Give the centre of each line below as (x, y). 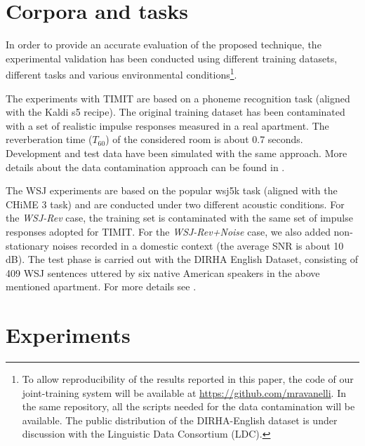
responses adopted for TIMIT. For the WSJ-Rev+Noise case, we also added (168, 231)
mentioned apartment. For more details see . (101, 286)
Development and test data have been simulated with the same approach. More (177, 153)
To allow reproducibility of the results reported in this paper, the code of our (188, 379)
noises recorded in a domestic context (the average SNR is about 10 (198, 245)
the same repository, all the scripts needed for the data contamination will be (188, 406)
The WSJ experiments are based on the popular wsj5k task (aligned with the (172, 190)
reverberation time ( (49, 139)
